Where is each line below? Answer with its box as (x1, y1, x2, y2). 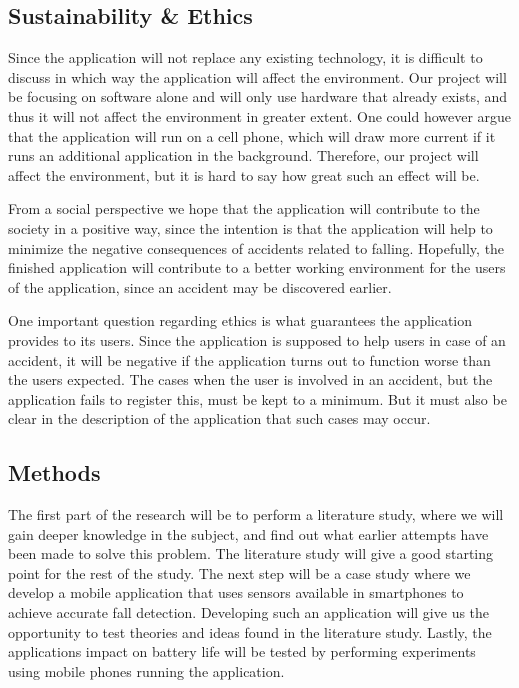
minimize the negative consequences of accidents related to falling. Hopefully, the (8, 237, 505, 258)
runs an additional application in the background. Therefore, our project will (8, 145, 479, 166)
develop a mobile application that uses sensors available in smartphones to (8, 582, 464, 603)
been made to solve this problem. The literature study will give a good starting (8, 543, 494, 564)
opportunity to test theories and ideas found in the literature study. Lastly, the (8, 621, 492, 642)
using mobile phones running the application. (8, 660, 285, 681)
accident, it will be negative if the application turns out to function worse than (8, 349, 491, 370)
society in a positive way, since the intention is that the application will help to (8, 217, 493, 238)
